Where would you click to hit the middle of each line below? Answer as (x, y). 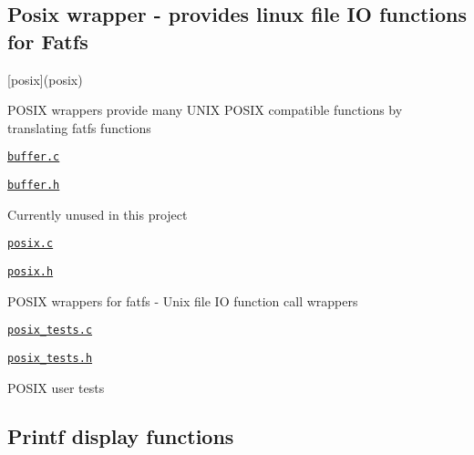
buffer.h (34, 186)
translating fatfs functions (79, 127)
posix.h (31, 271)
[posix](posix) (45, 79)
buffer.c (34, 157)
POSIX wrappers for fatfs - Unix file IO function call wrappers (183, 300)
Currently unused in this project (98, 214)
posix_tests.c (50, 331)
